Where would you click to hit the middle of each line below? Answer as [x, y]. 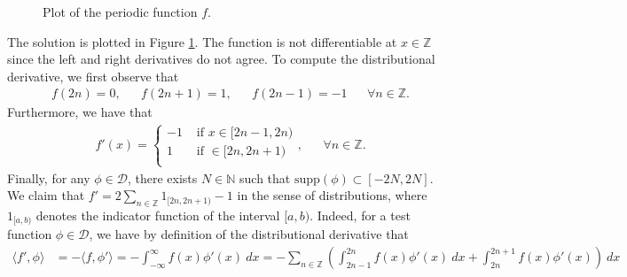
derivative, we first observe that [93, 76]
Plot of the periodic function [120, 12]
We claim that [46, 195]
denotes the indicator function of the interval [158, 215]
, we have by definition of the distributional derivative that [249, 234]
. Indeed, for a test [360, 215]
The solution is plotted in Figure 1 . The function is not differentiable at [202, 41]
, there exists [162, 177]
